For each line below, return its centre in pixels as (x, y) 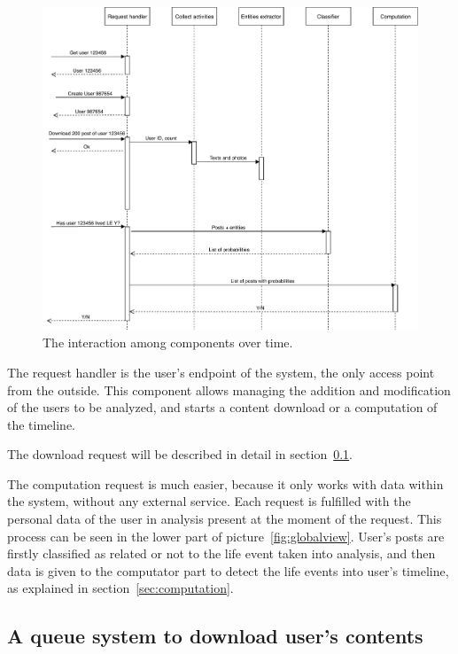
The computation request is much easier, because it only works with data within (225, 483)
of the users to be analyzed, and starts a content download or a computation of (222, 407)
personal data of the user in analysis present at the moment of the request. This (225, 519)
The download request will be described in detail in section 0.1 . (180, 454)
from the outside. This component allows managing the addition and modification (229, 389)
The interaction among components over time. (168, 343)
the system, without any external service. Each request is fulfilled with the (209, 501)
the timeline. (41, 424)
